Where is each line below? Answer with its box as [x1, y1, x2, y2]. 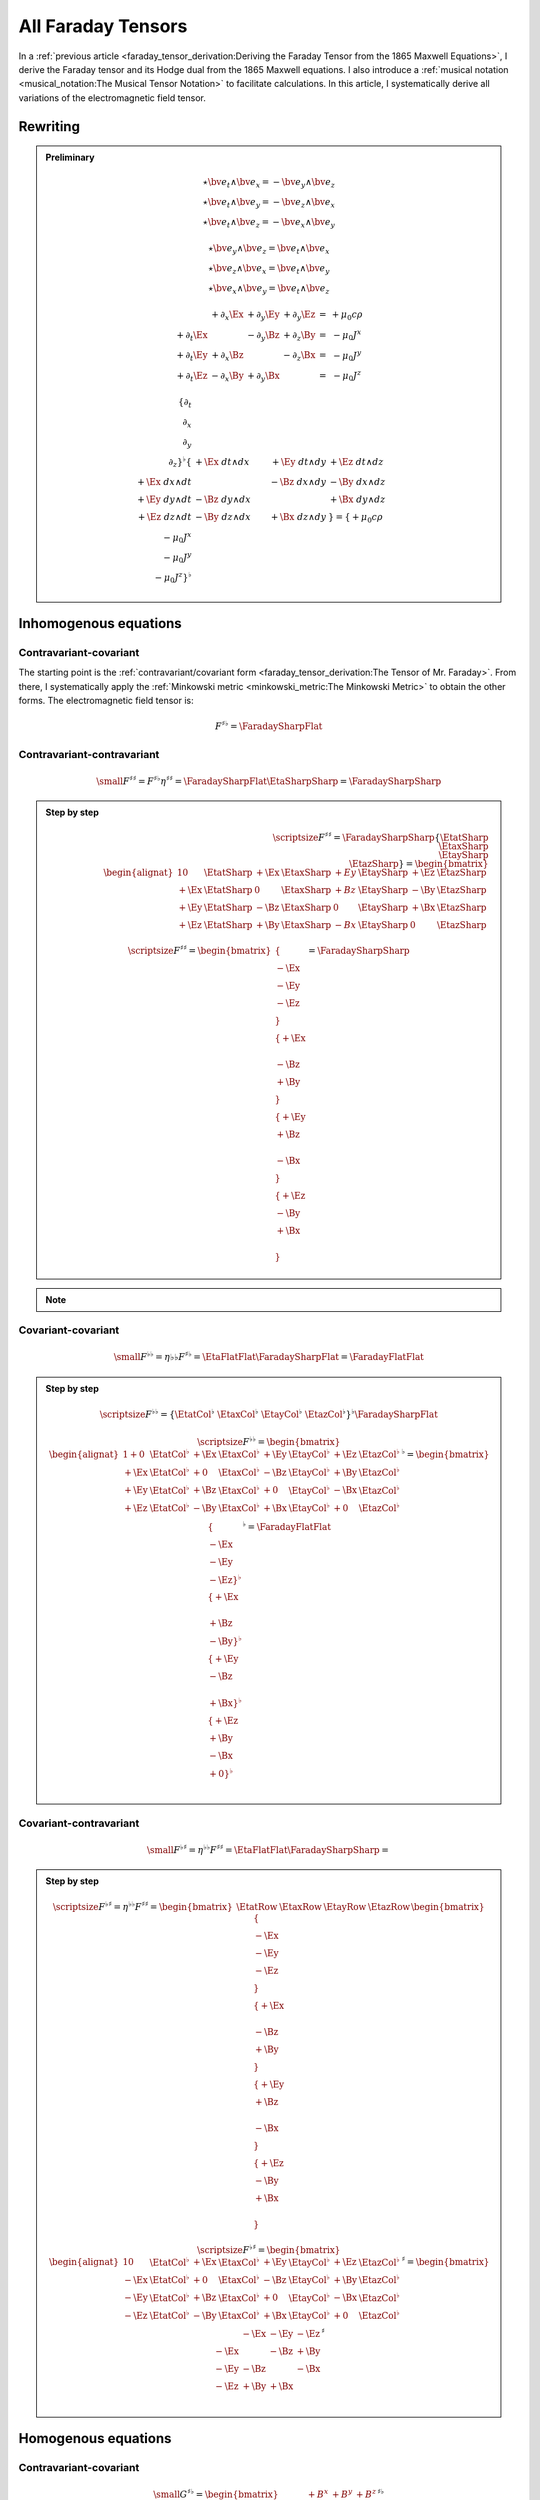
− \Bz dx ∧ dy [270, 476, 327, 487]
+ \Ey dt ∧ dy [271, 456, 327, 468]
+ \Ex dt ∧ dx [195, 456, 250, 468]
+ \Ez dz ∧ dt [137, 511, 192, 522]
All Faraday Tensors [18, 15, 188, 37]
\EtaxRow [278, 1901, 322, 1913]
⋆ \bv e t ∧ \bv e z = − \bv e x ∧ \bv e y [201, 216, 336, 230]
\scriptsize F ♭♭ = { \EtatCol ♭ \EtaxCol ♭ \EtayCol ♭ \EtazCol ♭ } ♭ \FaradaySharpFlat [99, 1407, 439, 1420]
